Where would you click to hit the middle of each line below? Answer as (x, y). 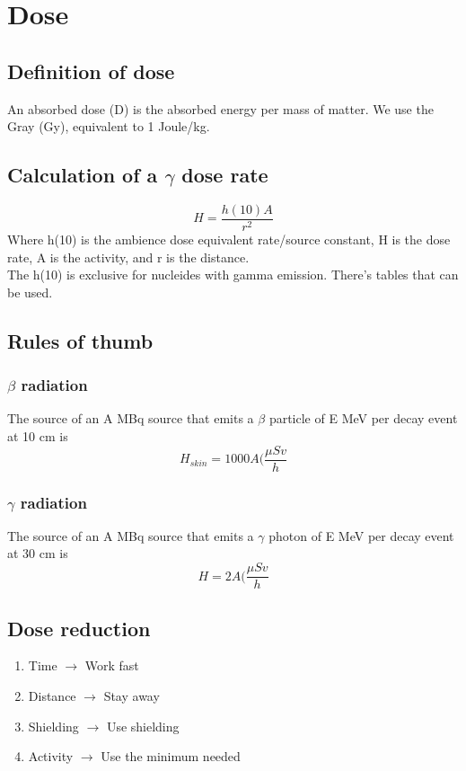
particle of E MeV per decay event (363, 418)
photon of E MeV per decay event (361, 535)
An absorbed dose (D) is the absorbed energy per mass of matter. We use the (220, 108)
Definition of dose (91, 71)
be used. (30, 292)
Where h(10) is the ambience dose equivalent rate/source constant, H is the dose (229, 239)
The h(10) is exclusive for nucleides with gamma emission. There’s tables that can (233, 275)
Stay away (132, 695)
